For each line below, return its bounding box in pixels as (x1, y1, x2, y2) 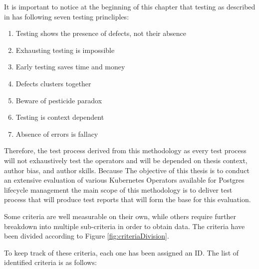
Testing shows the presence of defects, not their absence (15, 28, 186, 38)
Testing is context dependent (15, 112, 104, 122)
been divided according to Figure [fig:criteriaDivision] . (4, 231, 169, 241)
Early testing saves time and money (15, 61, 125, 72)
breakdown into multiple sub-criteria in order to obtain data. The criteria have (4, 221, 245, 231)
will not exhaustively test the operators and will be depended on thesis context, (4, 155, 248, 165)
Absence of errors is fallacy (15, 128, 98, 139)
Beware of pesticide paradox (15, 95, 102, 105)
